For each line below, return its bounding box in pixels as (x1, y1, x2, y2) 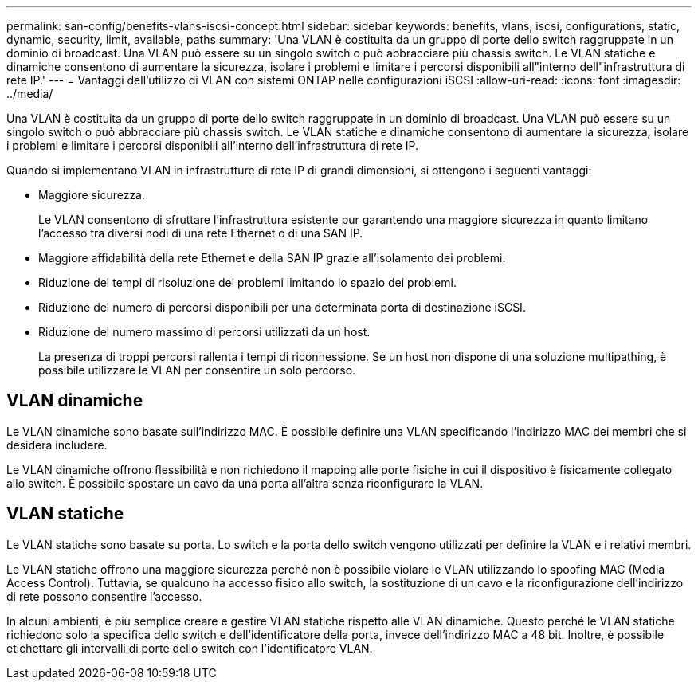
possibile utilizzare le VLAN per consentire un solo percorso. (38, 363, 356, 377)
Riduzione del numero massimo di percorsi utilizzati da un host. (38, 325, 371, 339)
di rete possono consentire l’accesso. (6, 589, 202, 603)
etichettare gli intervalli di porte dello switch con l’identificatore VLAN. (6, 641, 373, 655)
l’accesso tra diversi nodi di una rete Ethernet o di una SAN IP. (38, 226, 363, 240)
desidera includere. (6, 437, 108, 452)
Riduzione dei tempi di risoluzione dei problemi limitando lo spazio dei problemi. (38, 276, 457, 289)
